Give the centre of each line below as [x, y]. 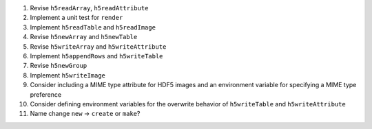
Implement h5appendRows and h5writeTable [96, 56]
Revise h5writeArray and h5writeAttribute [98, 46]
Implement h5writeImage [68, 75]
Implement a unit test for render [76, 18]
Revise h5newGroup [59, 66]
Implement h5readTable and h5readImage [93, 27]
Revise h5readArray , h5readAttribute [89, 8]
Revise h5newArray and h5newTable [84, 37]
